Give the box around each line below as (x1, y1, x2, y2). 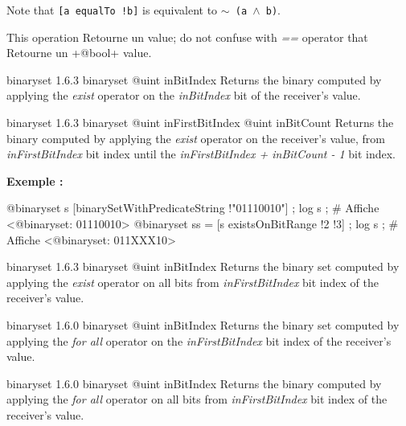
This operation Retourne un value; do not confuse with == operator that (6, 28, 368, 45)
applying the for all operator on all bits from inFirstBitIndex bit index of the (6, 391, 388, 408)
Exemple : (6, 172, 64, 189)
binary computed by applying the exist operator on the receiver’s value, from (6, 129, 385, 146)
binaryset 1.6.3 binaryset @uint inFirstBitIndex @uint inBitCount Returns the (6, 114, 394, 131)
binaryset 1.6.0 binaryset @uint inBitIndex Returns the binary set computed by (6, 316, 400, 333)
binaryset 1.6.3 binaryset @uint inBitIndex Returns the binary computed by (6, 71, 382, 88)
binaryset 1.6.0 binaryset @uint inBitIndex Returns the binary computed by (6, 375, 382, 391)
